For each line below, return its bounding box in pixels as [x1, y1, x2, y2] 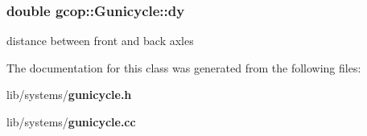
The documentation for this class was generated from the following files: [6, 59, 361, 76]
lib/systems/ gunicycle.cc [6, 113, 136, 130]
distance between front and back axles [6, 32, 194, 49]
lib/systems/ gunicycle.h [6, 86, 132, 103]
